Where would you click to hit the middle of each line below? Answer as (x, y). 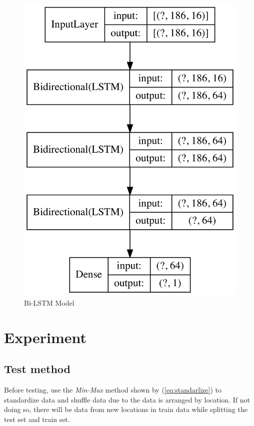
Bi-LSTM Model (49, 302)
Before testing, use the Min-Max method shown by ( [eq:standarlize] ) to (113, 390)
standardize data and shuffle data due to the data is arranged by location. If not (127, 399)
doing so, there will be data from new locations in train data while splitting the (126, 409)
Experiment (45, 337)
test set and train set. (37, 419)
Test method (37, 369)
